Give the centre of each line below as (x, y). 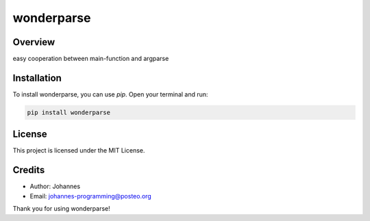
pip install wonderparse (69, 112)
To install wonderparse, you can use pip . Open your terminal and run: (110, 94)
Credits (29, 170)
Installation (37, 78)
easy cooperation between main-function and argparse (91, 59)
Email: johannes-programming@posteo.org (91, 196)
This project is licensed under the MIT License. (79, 151)
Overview (34, 42)
